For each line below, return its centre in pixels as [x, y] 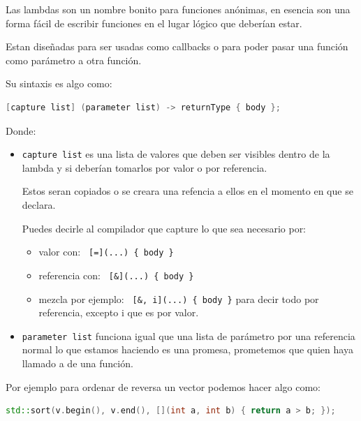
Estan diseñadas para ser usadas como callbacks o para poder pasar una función [177, 46]
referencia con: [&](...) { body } [116, 275]
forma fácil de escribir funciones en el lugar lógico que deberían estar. [154, 23]
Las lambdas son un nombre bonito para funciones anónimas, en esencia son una [178, 9]
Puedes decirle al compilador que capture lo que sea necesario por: [164, 228]
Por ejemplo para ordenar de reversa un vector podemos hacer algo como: [163, 386]
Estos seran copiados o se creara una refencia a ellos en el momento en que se [187, 191]
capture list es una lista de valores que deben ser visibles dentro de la [176, 154]
